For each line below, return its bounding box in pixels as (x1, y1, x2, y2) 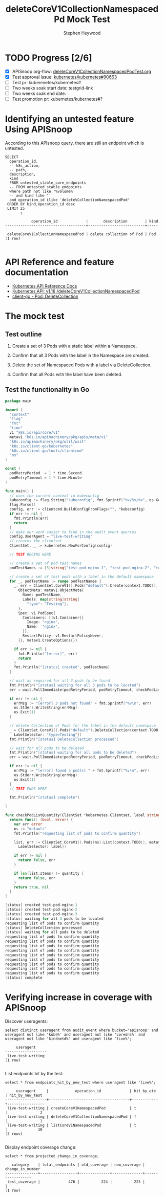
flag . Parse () (9, 502, 36, 507)
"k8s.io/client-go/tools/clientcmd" (9, 448, 84, 453)
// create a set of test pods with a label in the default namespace (9, 574, 154, 579)
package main (5, 399, 32, 403)
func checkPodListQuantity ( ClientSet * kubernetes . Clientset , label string (5, 813, 161, 818)
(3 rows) (5, 1131, 23, 1136)
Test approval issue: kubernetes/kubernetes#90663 (12, 74, 117, 80)
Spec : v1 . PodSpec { (18, 610, 56, 616)
